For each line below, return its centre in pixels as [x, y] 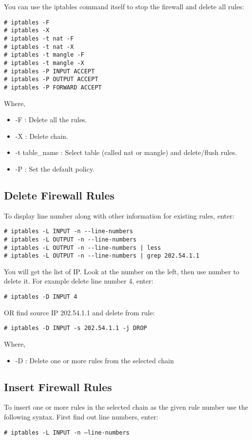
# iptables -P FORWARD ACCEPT [53, 87]
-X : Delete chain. [42, 136]
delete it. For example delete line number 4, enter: [79, 281]
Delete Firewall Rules [59, 195]
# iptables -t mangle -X [44, 63]
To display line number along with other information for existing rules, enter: [119, 215]
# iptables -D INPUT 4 [41, 297]
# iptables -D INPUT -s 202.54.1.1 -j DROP [76, 328]
